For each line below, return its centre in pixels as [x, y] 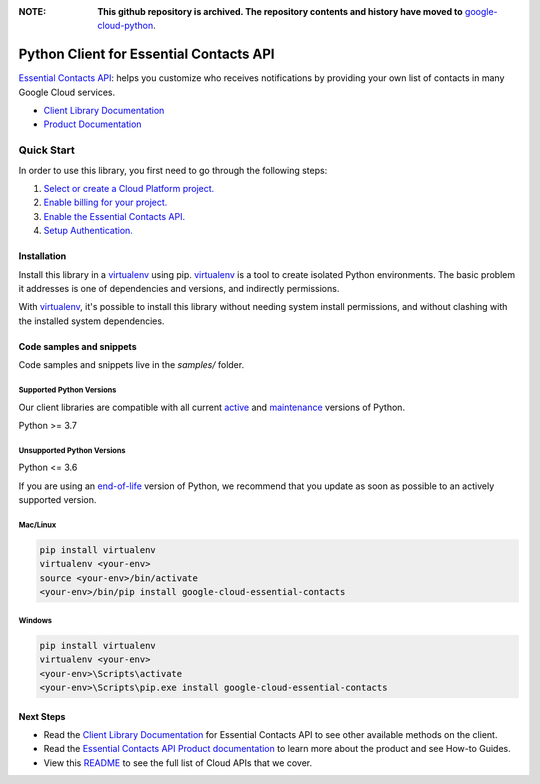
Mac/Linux [37, 525]
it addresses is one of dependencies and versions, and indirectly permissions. [179, 288]
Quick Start [46, 150]
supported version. [57, 500]
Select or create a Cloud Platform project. [129, 188]
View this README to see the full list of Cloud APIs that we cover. [178, 762]
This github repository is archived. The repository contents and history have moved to [280, 11]
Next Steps [42, 716]
